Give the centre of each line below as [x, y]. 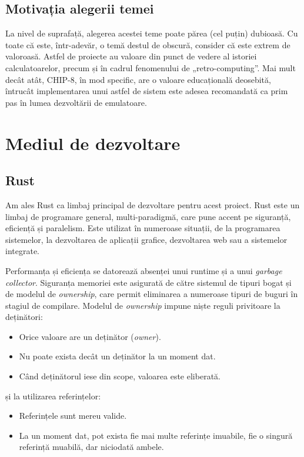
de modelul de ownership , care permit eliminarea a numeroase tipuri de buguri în [152, 294]
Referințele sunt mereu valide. [73, 416]
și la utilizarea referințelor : [53, 396]
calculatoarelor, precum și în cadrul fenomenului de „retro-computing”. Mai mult [151, 67]
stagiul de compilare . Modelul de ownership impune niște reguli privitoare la [143, 305]
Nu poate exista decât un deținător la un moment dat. [117, 356]
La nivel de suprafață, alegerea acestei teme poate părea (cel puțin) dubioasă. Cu [152, 33]
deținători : [24, 317]
